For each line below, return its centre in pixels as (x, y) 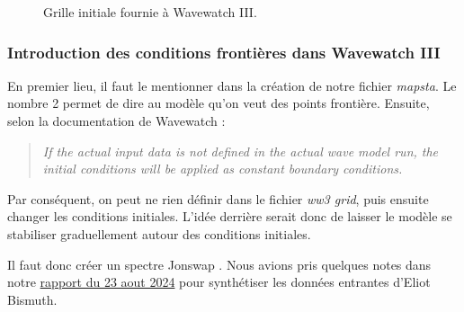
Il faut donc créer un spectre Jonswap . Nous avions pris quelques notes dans (219, 264)
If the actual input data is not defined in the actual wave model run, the (241, 151)
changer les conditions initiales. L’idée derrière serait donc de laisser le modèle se (230, 216)
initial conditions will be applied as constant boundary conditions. (223, 169)
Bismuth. (32, 299)
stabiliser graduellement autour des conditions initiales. (159, 233)
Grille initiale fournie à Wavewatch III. (150, 12)
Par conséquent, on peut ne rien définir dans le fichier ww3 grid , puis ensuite (218, 198)
